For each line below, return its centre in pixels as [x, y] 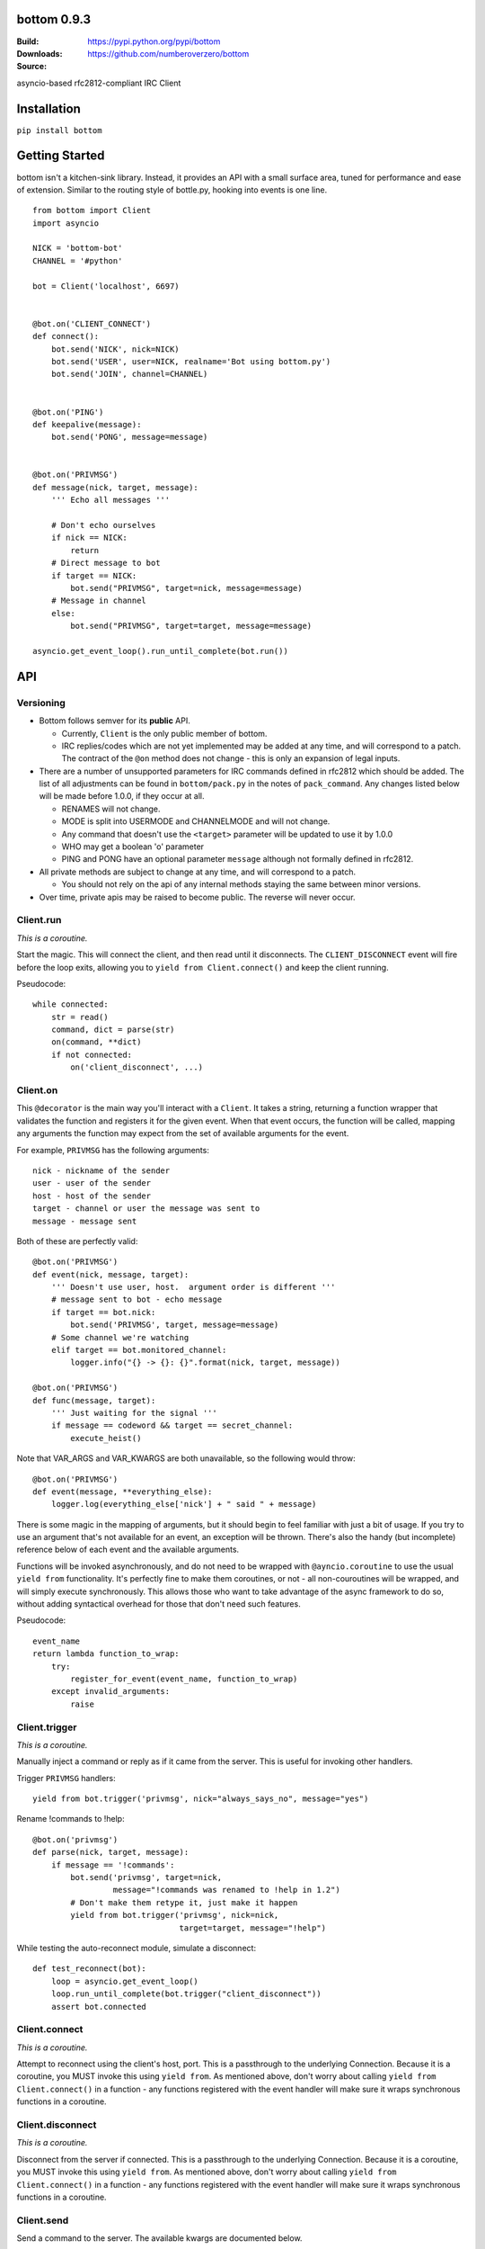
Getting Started [61, 156]
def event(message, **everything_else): [123, 1492]
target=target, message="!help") [253, 1928]
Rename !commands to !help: [71, 1819]
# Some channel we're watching [120, 1337]
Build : [28, 41]
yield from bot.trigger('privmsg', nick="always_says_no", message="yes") [201, 1799]
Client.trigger [47, 1727]
